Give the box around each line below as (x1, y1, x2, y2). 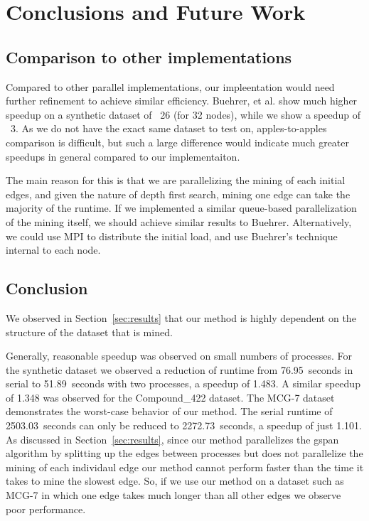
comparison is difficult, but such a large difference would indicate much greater (6, 134, 350, 149)
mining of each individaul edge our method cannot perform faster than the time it (6, 459, 364, 474)
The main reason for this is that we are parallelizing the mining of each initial (6, 173, 346, 188)
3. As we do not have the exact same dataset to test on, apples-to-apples (10, 121, 327, 136)
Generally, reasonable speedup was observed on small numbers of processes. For (6, 348, 352, 363)
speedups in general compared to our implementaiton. (6, 149, 240, 163)
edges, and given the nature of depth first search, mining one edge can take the (6, 186, 351, 201)
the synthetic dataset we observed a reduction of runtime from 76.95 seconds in (6, 362, 353, 377)
